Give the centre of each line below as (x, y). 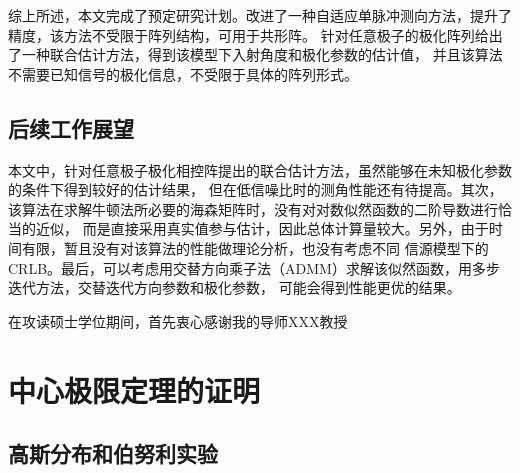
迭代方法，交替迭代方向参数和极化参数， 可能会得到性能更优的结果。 (234, 287)
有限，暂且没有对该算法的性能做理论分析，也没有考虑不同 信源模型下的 (255, 247)
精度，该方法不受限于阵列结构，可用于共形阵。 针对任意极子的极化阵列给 (248, 34)
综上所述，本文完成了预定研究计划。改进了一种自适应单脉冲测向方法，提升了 (260, 15)
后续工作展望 (71, 127)
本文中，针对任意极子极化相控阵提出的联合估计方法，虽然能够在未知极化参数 (260, 169)
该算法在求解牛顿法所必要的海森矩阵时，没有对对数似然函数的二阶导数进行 (253, 208)
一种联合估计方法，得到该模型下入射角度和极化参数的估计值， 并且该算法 (262, 54)
